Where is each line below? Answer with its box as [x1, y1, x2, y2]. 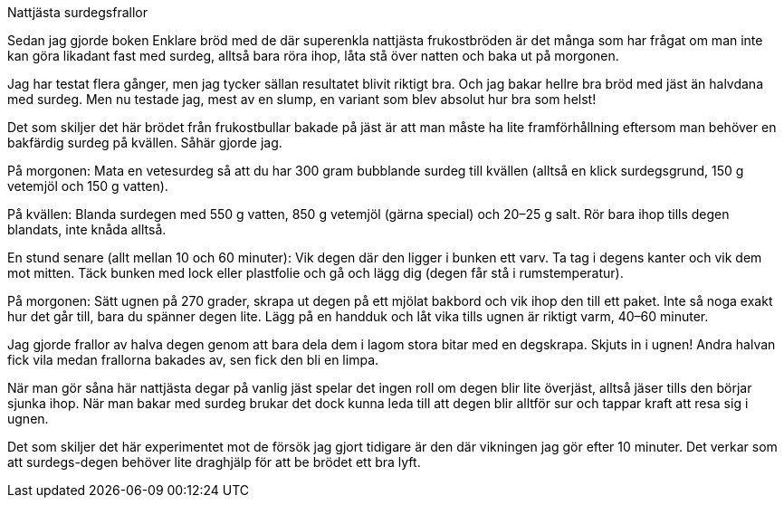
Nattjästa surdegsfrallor [7, 5, 148, 20]
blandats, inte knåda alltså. [7, 222, 167, 237]
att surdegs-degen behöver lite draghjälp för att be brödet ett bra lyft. [7, 454, 421, 470]
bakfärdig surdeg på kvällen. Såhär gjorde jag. [7, 135, 282, 150]
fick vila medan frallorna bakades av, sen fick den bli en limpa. [7, 352, 379, 367]
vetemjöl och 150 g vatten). [7, 178, 168, 194]
